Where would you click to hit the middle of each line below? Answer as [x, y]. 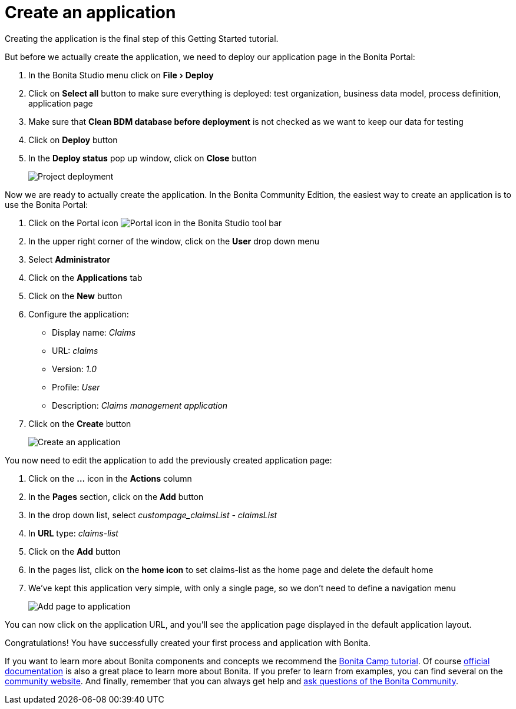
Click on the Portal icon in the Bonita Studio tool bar [155, 223]
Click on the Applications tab [85, 277]
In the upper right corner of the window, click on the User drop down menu [174, 241]
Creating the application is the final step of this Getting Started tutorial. [142, 38]
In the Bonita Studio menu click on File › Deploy [121, 75]
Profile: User [76, 387]
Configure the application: [79, 314]
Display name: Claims [94, 332]
